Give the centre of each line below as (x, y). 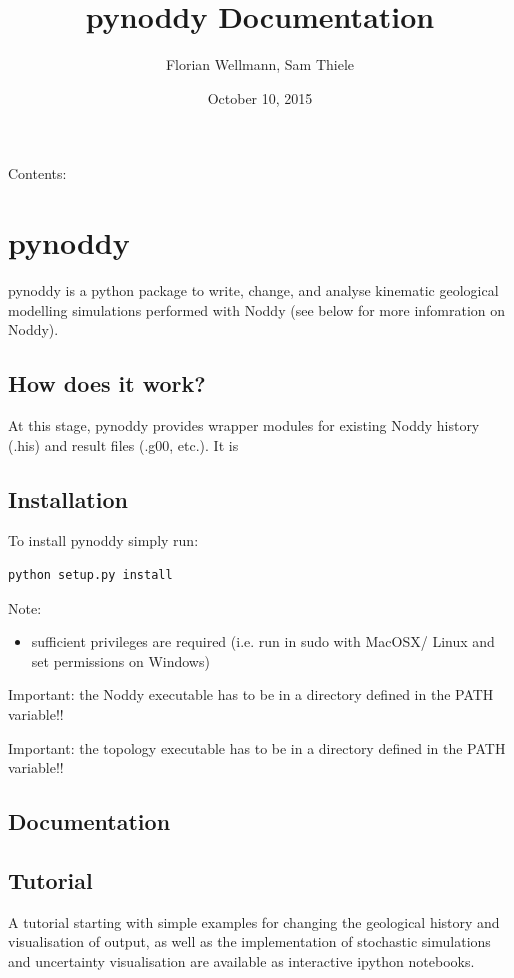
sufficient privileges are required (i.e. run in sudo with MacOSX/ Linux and (263, 641)
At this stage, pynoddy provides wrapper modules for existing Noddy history (244, 425)
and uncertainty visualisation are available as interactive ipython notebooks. (241, 960)
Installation (68, 498)
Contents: (37, 173)
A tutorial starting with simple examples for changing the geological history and (254, 921)
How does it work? (107, 383)
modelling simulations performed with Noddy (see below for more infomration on (257, 309)
